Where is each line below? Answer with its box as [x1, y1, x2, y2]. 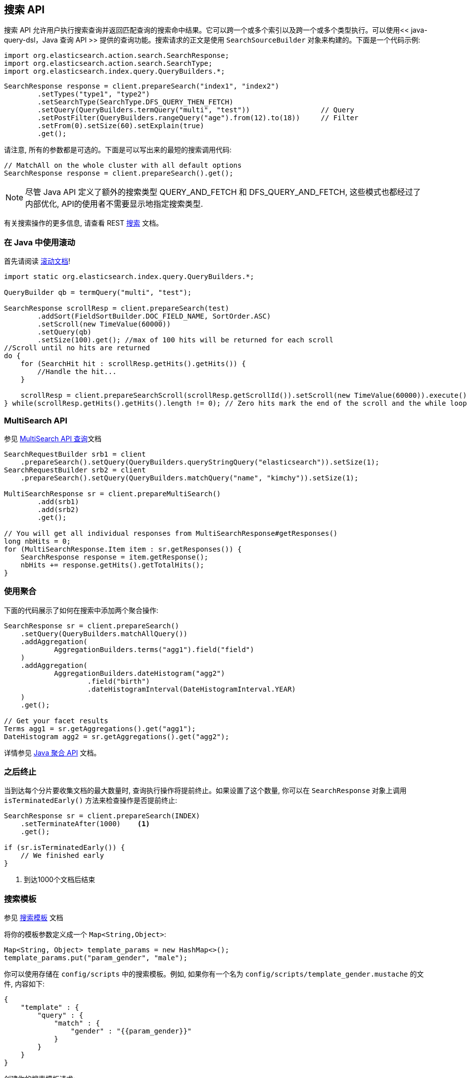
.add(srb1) [37, 497, 79, 506]
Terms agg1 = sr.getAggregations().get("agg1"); [4, 724, 196, 733]
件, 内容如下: [4, 980, 45, 988]
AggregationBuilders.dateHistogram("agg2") [54, 669, 225, 677]
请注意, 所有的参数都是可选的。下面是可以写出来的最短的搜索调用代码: [4, 145, 232, 154]
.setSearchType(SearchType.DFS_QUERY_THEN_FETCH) [37, 98, 233, 106]
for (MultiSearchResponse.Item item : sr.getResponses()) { [4, 545, 242, 553]
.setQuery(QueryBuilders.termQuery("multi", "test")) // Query [37, 106, 355, 114]
